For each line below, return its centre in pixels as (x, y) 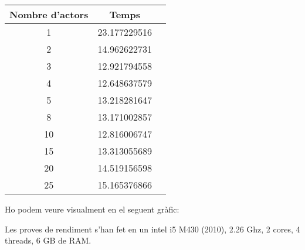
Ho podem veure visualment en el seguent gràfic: (92, 209)
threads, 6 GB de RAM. (48, 240)
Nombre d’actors (49, 14)
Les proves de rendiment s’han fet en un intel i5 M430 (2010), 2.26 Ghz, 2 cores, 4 (152, 229)
